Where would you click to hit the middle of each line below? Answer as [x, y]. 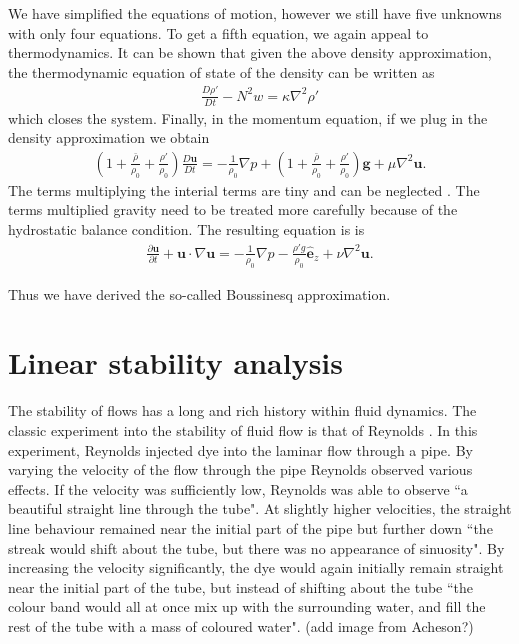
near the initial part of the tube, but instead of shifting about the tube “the [241, 586]
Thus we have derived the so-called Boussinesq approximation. [199, 293]
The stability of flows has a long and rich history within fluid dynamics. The [242, 410]
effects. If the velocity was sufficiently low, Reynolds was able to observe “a [238, 488]
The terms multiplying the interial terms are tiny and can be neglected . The [244, 189]
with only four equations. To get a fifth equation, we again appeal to [218, 32]
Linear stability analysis [175, 362]
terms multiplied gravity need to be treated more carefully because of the [233, 209]
